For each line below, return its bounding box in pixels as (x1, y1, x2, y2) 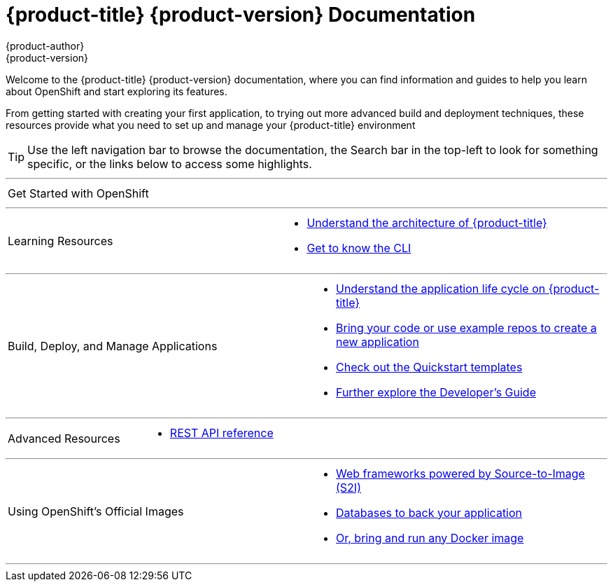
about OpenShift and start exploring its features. (6, 85, 227, 97)
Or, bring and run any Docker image (336, 530, 524, 545)
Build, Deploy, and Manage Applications (8, 338, 218, 353)
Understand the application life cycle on (336, 281, 546, 296)
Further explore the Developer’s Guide (336, 385, 536, 399)
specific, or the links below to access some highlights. (27, 156, 312, 171)
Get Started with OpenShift (8, 186, 149, 200)
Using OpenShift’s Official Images (8, 504, 184, 518)
